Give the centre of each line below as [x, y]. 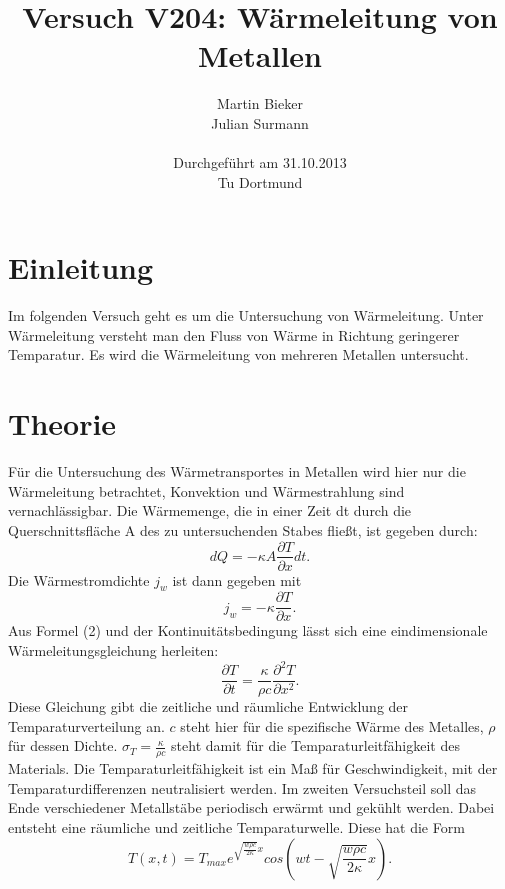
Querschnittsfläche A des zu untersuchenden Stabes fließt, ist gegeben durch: [243, 529]
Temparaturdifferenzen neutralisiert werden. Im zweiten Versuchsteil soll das [242, 787]
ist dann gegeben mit [237, 579]
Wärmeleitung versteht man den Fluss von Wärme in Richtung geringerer [234, 334]
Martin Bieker [260, 103]
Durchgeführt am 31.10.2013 [260, 162]
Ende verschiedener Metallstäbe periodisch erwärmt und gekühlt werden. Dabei [251, 807]
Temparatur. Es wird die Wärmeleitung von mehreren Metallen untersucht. [238, 354]
